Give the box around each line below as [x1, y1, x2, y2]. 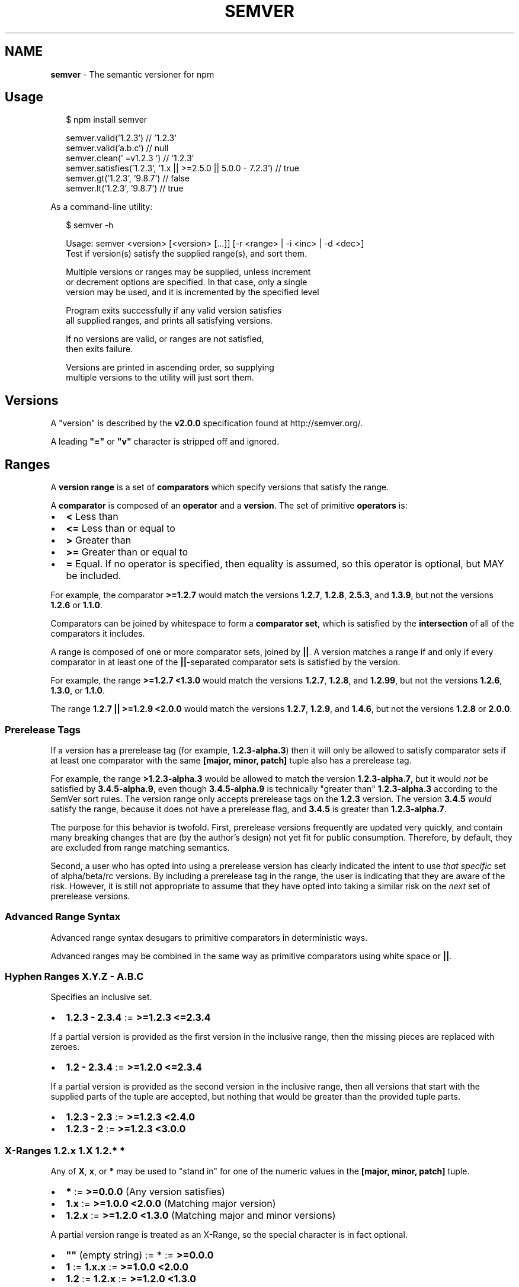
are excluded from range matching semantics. [50, 842, 230, 852]
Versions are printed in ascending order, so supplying [66, 362, 274, 373]
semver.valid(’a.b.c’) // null [66, 143, 169, 154]
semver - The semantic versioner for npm [50, 69, 214, 79]
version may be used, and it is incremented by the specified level [66, 287, 319, 298]
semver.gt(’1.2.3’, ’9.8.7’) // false [66, 173, 190, 184]
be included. [66, 570, 121, 582]
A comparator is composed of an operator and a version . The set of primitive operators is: [50, 500, 408, 511]
